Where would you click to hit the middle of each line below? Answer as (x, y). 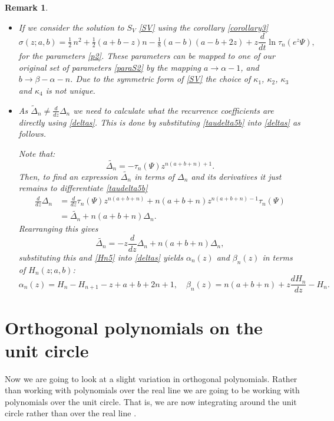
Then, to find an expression (68, 176)
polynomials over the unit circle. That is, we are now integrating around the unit (151, 401)
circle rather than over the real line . (71, 413)
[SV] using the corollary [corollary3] (204, 27)
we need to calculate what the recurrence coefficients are (173, 110)
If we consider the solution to (71, 27)
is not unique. (70, 91)
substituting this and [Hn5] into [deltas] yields (101, 257)
